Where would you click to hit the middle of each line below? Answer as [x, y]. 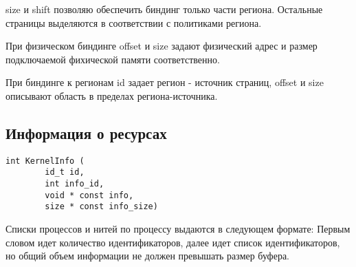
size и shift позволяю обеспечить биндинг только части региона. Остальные [164, 9]
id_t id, [65, 172]
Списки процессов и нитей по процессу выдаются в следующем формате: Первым [178, 229]
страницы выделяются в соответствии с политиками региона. [134, 22]
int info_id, [75, 184]
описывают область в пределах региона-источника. [112, 95]
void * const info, [89, 195]
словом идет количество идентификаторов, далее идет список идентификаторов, [173, 242]
